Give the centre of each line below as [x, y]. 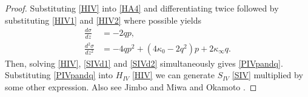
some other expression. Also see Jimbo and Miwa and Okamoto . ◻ [131, 86]
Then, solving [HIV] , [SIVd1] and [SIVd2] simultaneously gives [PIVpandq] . [144, 63]
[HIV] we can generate [173, 75]
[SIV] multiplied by [267, 75]
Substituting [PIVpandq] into [59, 75]
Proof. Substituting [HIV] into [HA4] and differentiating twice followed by [142, 8]
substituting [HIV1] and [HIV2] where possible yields [103, 20]
